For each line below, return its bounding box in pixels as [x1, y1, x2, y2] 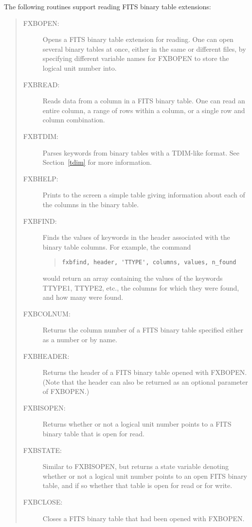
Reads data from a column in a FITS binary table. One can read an [42, 96, 245, 106]
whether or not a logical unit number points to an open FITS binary [42, 470, 247, 481]
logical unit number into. [42, 62, 117, 73]
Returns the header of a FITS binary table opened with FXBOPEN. [42, 367, 247, 377]
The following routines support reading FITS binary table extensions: [4, 1, 211, 11]
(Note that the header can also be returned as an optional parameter [42, 376, 248, 387]
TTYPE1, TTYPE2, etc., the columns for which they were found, [42, 282, 239, 293]
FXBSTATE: [23, 445, 62, 455]
